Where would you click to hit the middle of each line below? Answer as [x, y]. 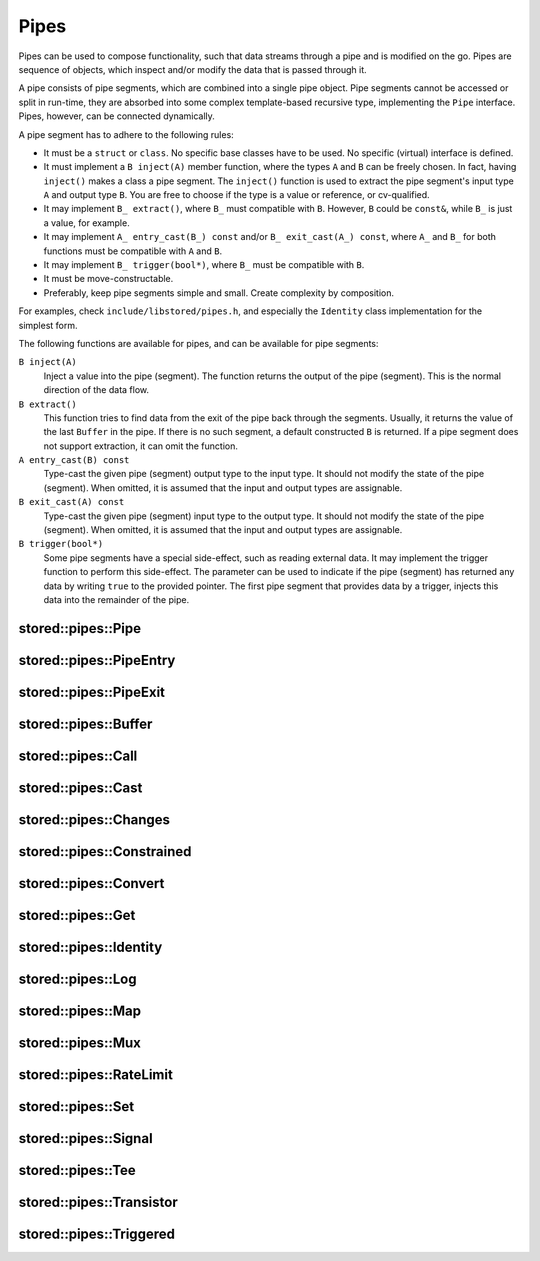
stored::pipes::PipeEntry [97, 660]
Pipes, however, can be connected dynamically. [116, 116]
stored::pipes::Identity [90, 946]
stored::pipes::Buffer [85, 723]
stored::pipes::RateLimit [96, 1075]
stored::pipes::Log [77, 978]
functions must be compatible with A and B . [133, 251]
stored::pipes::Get [77, 915]
